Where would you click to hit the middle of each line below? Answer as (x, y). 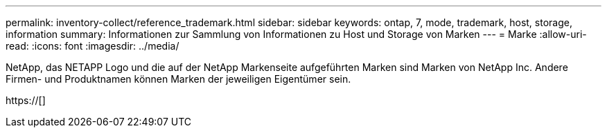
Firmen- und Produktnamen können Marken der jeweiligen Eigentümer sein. (178, 79)
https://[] (26, 100)
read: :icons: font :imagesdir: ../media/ (93, 46)
